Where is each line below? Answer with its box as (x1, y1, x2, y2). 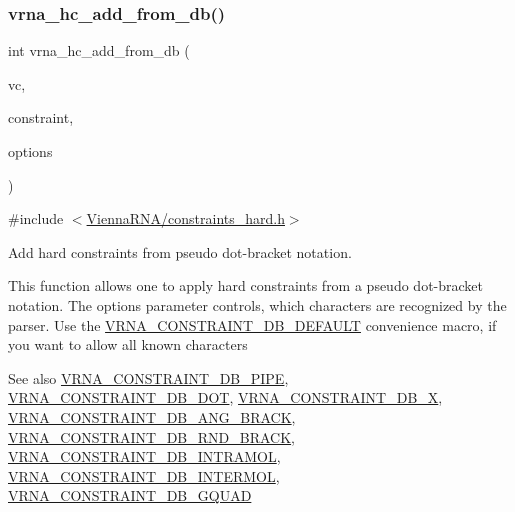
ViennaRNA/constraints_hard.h (86, 208, 285, 229)
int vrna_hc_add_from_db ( (8, 40, 190, 61)
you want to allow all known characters (8, 334, 248, 355)
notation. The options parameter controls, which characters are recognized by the (8, 294, 507, 315)
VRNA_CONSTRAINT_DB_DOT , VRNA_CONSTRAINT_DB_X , (8, 387, 443, 408)
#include (8, 208, 64, 229)
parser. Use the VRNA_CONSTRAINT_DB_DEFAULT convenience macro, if (8, 314, 497, 335)
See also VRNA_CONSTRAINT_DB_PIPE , (8, 367, 289, 388)
